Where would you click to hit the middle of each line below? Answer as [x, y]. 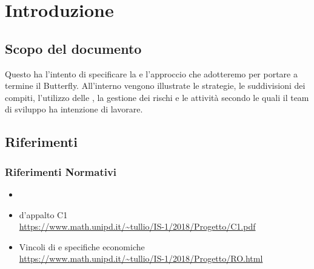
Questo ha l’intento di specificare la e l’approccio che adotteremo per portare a [151, 73]
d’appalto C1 [43, 214]
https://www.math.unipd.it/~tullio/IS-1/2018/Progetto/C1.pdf [137, 226]
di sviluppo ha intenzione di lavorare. [74, 109]
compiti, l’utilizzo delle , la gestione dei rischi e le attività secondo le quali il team [157, 97]
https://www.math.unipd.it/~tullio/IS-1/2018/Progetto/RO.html [141, 258]
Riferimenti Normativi [61, 171]
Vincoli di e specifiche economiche [82, 246]
